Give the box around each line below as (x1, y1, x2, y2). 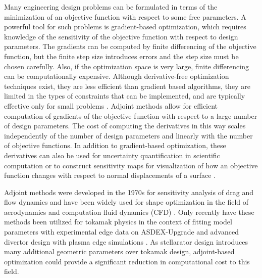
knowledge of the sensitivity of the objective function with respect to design (4, 31, 238, 41)
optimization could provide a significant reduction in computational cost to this (4, 256, 250, 266)
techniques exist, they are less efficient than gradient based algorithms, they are (4, 80, 250, 91)
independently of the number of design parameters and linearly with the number (4, 130, 253, 141)
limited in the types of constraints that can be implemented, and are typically (4, 90, 245, 101)
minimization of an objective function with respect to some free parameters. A (4, 11, 246, 22)
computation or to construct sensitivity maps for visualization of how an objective (4, 160, 258, 170)
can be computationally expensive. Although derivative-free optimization (4, 71, 229, 81)
